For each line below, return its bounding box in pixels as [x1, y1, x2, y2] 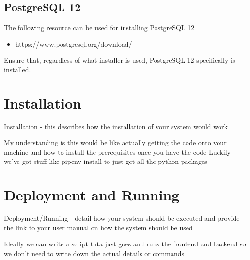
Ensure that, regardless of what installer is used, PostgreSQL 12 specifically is [4, 55, 235, 65]
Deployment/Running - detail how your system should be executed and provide [4, 213, 240, 223]
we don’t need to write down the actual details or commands [4, 248, 184, 258]
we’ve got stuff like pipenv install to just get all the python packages [4, 156, 207, 166]
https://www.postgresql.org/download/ [15, 38, 132, 49]
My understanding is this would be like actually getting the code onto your [4, 137, 227, 147]
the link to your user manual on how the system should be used [4, 222, 193, 232]
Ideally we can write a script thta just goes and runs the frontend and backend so [4, 239, 246, 249]
